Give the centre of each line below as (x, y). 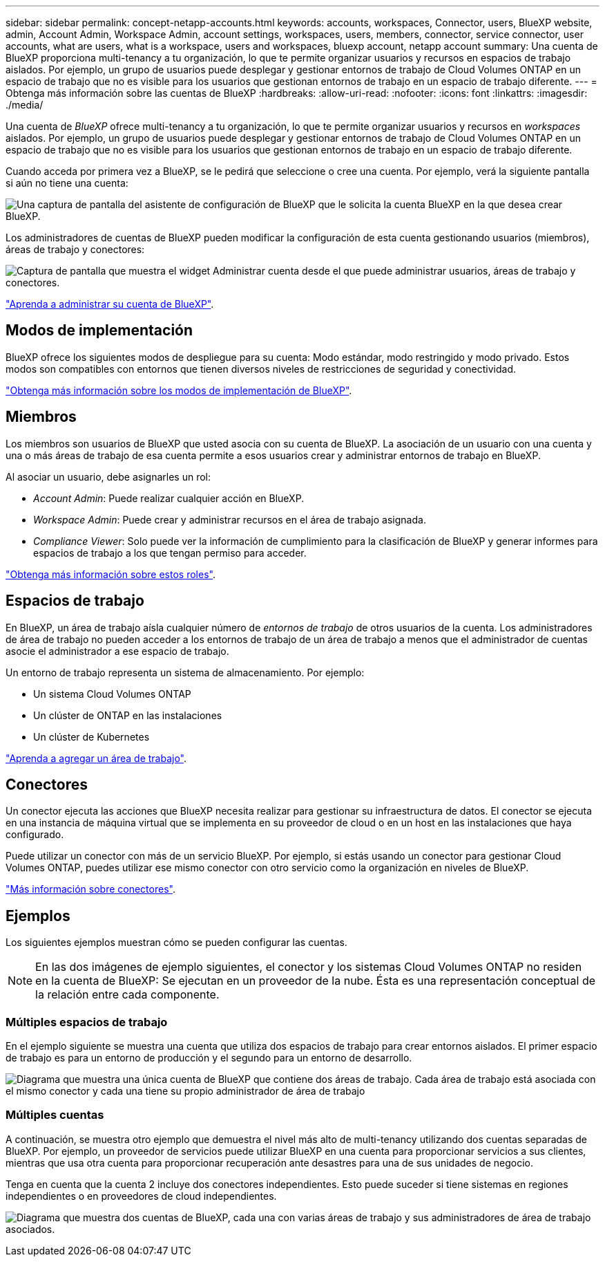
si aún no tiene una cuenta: (67, 183)
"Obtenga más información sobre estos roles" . (111, 574)
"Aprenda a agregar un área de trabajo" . (96, 758)
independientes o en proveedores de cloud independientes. (141, 1196)
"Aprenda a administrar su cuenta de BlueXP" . (110, 304)
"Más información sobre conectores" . (90, 889)
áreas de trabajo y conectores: (75, 249)
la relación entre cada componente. (127, 995)
